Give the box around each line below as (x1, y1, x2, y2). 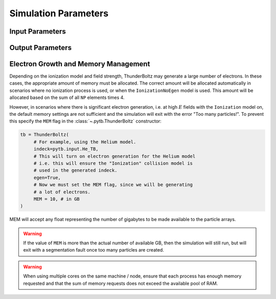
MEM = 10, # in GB (33, 196, 80, 202)
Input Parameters (9, 27, 66, 36)
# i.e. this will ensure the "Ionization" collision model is (33, 160, 193, 166)
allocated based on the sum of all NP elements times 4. (9, 94, 125, 101)
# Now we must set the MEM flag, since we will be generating (33, 182, 193, 188)
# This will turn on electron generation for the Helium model (33, 153, 196, 159)
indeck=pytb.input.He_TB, (33, 146, 99, 152)
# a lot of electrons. (33, 189, 90, 195)
